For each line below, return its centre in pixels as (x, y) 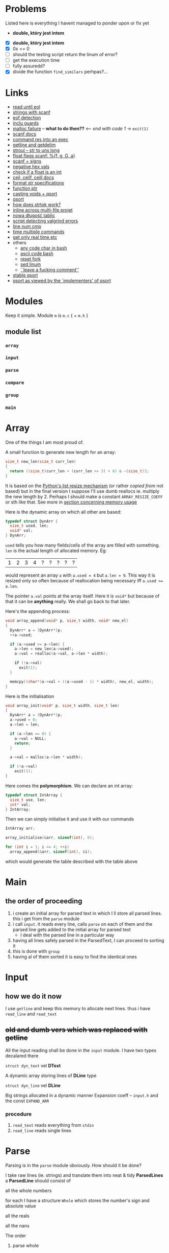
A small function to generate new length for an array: (61, 452)
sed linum (31, 264)
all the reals (17, 1216)
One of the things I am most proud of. (45, 442)
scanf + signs (27, 161)
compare (15, 383)
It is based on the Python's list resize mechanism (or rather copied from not (84, 486)
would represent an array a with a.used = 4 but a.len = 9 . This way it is (80, 575)
